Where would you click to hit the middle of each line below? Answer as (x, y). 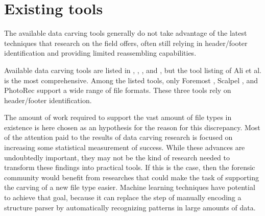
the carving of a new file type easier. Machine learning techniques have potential (130, 187)
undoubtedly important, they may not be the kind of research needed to (117, 157)
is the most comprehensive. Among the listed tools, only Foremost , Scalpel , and (131, 80)
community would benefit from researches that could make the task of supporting (132, 177)
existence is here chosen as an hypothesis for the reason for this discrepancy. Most (132, 127)
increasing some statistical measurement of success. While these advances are (125, 147)
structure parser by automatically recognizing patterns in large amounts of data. (130, 207)
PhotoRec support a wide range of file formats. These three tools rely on (118, 90)
